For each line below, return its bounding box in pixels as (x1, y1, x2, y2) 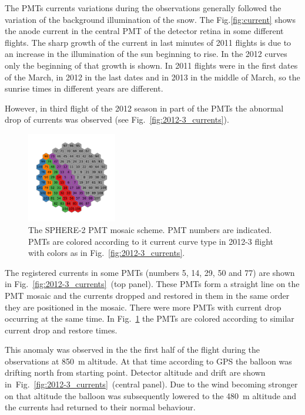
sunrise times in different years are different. (5, 82, 163, 95)
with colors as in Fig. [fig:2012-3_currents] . (28, 247, 185, 259)
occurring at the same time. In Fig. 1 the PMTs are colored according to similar (5, 312, 294, 325)
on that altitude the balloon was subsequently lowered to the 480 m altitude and (5, 389, 297, 401)
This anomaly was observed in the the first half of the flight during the (5, 343, 260, 356)
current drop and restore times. (5, 323, 118, 336)
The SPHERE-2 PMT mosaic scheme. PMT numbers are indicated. (28, 223, 272, 235)
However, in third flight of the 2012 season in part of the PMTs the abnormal (5, 102, 284, 114)
